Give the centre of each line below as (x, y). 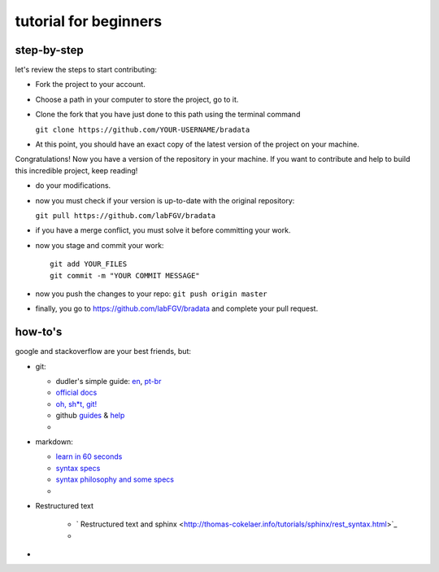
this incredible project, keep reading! (76, 170)
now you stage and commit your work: (100, 245)
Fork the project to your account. (90, 85)
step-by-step (50, 50)
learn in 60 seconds (89, 456)
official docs (76, 393)
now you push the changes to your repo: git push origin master (151, 294)
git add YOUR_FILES (89, 264)
